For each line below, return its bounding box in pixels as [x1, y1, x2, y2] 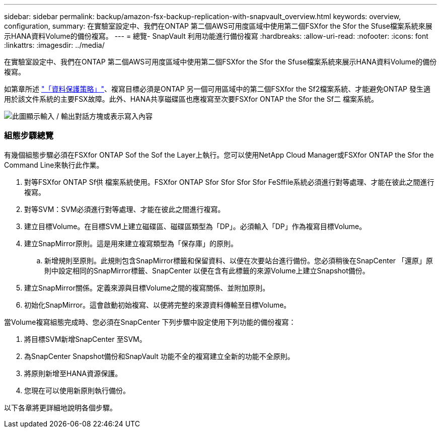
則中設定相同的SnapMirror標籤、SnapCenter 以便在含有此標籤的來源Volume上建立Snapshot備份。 [44, 266, 370, 275]
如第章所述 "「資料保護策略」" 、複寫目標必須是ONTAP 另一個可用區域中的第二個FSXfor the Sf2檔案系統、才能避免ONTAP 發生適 [4, 85, 430, 93]
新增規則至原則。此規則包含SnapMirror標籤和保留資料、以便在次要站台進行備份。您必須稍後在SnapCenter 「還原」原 [44, 256, 433, 265]
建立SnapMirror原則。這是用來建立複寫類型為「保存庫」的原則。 [24, 239, 238, 248]
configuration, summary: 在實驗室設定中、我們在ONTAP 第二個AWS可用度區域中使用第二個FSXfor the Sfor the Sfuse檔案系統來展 [4, 22, 432, 30]
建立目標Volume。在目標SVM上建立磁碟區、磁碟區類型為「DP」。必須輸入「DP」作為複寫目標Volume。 [24, 222, 366, 231]
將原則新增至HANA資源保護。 [24, 369, 122, 378]
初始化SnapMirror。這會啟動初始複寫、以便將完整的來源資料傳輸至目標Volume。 [24, 300, 291, 309]
